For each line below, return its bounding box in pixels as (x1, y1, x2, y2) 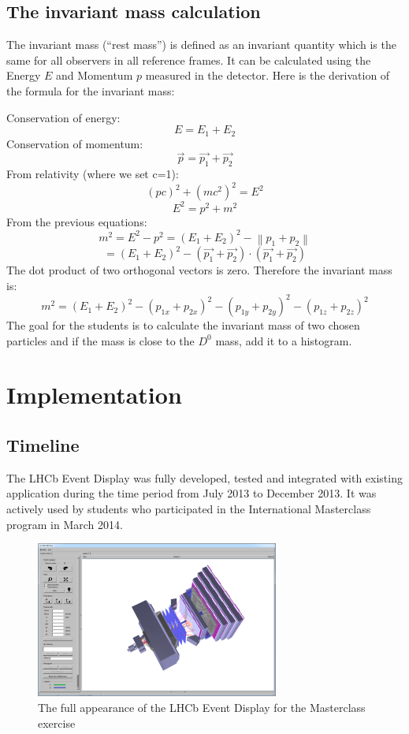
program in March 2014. (6, 516, 123, 532)
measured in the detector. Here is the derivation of (145, 67, 390, 84)
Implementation (6, 378, 182, 411)
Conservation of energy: (6, 109, 121, 125)
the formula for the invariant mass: (6, 82, 175, 99)
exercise (38, 714, 76, 731)
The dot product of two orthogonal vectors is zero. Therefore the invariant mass (6, 262, 392, 278)
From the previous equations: (6, 213, 147, 229)
